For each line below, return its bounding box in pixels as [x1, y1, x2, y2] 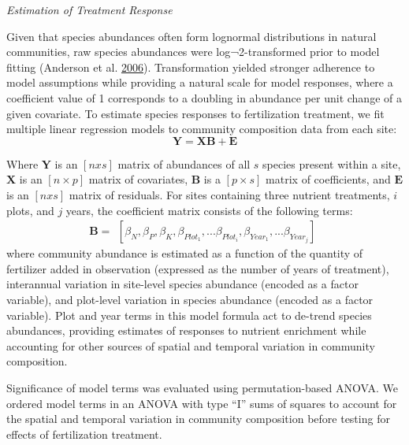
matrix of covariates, [88, 171, 188, 187]
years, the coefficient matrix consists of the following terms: [65, 202, 353, 218]
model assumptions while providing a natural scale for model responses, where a [6, 74, 393, 91]
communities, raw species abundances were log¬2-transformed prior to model [6, 43, 380, 60]
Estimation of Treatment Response [6, 2, 173, 17]
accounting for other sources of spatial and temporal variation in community [6, 337, 375, 354]
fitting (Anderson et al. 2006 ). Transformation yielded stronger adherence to [6, 58, 375, 75]
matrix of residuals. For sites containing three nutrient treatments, [69, 186, 390, 202]
